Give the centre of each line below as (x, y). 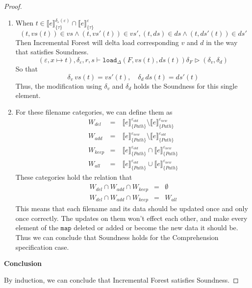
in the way (222, 42)
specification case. (42, 247)
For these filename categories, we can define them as (94, 111)
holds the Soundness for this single (186, 85)
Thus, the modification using (59, 85)
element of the (37, 228)
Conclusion (23, 263)
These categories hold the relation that (74, 177)
